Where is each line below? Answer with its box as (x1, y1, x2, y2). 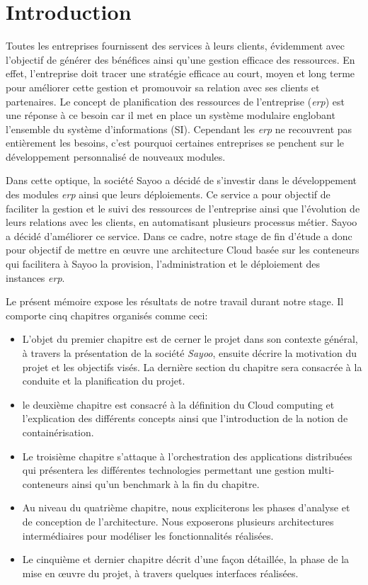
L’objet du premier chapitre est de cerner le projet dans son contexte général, (22, 331, 358, 346)
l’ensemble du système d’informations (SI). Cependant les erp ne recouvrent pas (6, 121, 352, 136)
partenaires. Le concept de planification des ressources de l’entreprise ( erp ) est (6, 93, 345, 108)
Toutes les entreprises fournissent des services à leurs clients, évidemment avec (6, 38, 345, 53)
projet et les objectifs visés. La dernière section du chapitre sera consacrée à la (22, 359, 362, 374)
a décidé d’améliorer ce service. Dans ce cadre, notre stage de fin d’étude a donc (6, 228, 352, 243)
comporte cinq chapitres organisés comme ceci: (6, 307, 208, 322)
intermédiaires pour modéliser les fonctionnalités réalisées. (22, 528, 274, 543)
